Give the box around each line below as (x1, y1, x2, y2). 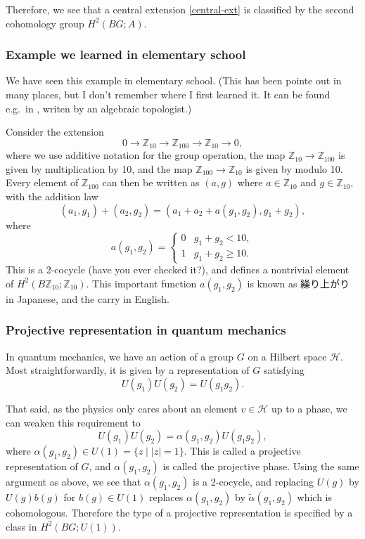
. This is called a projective (184, 443, 301, 458)
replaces (148, 490, 184, 505)
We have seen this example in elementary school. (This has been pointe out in (6, 73, 342, 88)
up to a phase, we (271, 401, 347, 415)
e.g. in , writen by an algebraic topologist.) (6, 100, 192, 115)
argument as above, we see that (6, 474, 141, 489)
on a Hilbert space (248, 349, 327, 363)
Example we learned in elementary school (6, 46, 246, 63)
